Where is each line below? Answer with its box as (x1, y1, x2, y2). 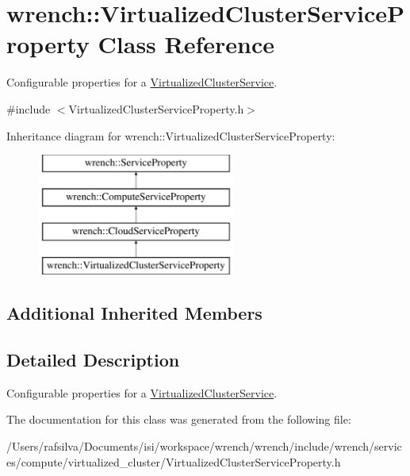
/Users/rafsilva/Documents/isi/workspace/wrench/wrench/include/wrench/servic (6, 438, 402, 455)
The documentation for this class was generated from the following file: (6, 411, 351, 428)
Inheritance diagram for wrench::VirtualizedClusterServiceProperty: (6, 127, 335, 144)
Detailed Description (6, 347, 180, 372)
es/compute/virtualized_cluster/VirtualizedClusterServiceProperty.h (6, 453, 341, 470)
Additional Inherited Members (6, 301, 262, 325)
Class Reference (98, 28, 275, 60)
